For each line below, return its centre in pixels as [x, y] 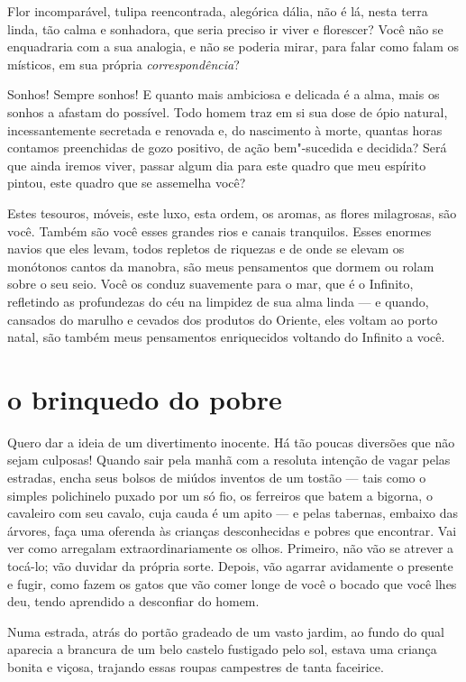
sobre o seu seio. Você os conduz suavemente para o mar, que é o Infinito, [210, 284]
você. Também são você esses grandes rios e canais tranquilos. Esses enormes [219, 230]
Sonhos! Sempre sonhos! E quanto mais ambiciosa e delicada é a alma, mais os [224, 94]
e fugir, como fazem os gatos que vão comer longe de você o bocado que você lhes [232, 583]
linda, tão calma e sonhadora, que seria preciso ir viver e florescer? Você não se [225, 28]
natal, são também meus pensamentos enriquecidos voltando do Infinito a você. [226, 337]
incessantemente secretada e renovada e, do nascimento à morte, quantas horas [225, 129]
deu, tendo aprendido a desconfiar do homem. [133, 601]
